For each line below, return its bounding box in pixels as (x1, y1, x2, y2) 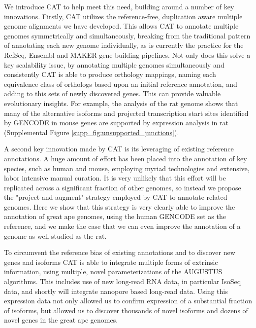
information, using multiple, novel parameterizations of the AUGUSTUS (4, 266, 223, 277)
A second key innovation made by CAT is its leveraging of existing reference (4, 144, 234, 154)
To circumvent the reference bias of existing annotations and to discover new (4, 247, 235, 257)
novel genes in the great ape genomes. (4, 315, 118, 325)
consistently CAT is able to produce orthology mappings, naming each (4, 69, 216, 79)
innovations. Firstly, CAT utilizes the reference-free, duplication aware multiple (4, 11, 243, 21)
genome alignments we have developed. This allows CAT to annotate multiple (4, 21, 239, 31)
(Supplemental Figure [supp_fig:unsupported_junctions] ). (4, 127, 179, 137)
